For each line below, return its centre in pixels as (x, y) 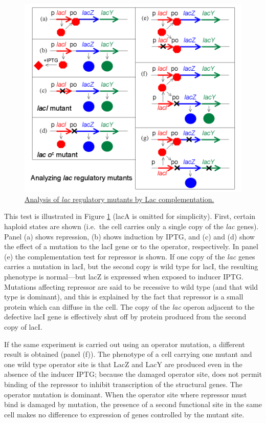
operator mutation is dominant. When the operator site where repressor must (126, 394)
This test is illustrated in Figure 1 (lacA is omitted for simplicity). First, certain (130, 216)
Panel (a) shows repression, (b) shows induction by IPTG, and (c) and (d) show (129, 236)
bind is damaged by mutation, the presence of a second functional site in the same (133, 404)
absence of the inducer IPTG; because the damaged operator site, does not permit (133, 374)
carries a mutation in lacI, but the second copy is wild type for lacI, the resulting (131, 266)
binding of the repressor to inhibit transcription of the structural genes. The (123, 384)
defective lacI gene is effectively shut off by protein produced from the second (125, 317)
